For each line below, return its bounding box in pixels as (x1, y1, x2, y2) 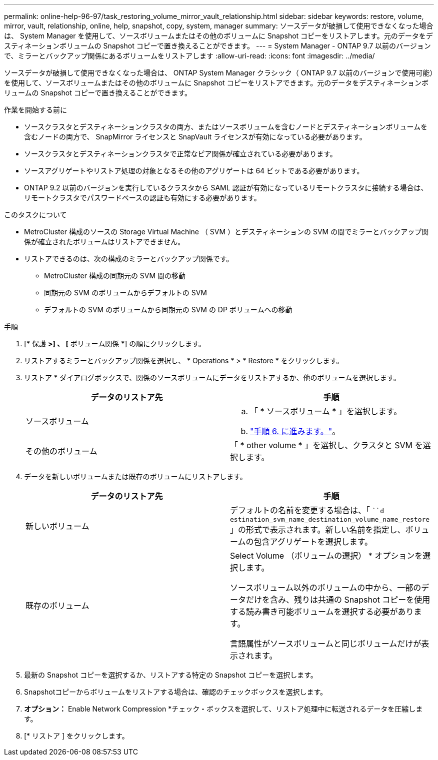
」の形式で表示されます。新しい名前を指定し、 (230, 525, 405, 535)
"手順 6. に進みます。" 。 (250, 426, 340, 436)
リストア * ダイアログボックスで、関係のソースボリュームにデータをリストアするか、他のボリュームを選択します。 (24, 373, 400, 382)
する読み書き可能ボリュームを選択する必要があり (230, 607, 414, 617)
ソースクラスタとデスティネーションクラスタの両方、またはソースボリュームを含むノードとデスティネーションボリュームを (24, 122, 427, 131)
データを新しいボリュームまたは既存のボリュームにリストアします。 (24, 472, 247, 481)
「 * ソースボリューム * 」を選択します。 (250, 406, 402, 416)
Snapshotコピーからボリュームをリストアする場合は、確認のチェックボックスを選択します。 (24, 688, 327, 696)
